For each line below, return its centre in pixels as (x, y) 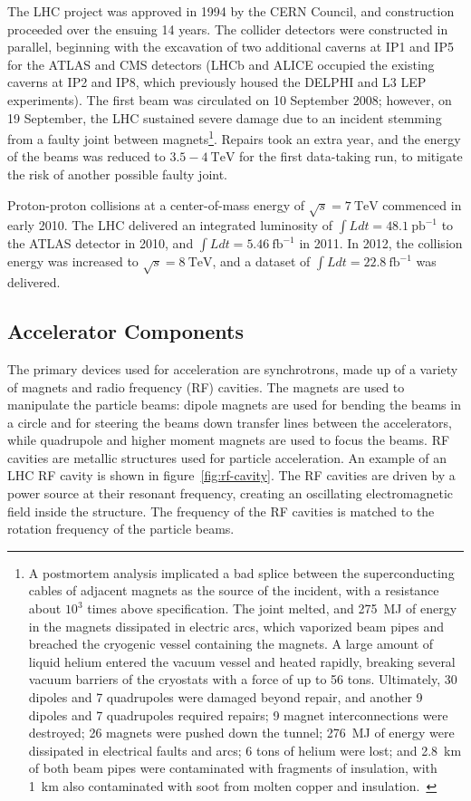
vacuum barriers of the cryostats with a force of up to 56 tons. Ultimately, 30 (243, 679)
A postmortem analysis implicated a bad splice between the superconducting (241, 572)
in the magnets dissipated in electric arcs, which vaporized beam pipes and (236, 626)
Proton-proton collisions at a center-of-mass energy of (156, 204)
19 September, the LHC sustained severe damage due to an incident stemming (225, 117)
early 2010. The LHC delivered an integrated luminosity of (170, 225)
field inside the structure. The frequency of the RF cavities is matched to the (221, 511)
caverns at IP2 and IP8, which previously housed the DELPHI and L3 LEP (217, 82)
